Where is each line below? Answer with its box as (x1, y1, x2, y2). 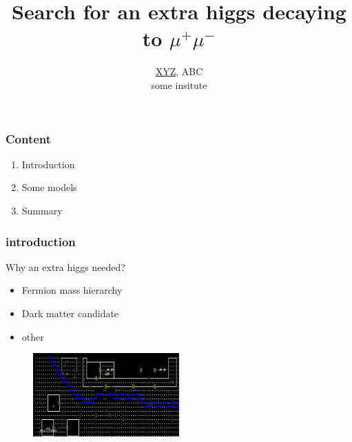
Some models (21, 180, 77, 194)
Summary (21, 203, 63, 217)
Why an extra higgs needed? (6, 259, 125, 274)
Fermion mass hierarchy (21, 283, 123, 297)
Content (6, 130, 52, 147)
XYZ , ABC (155, 64, 203, 79)
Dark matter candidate (21, 305, 119, 320)
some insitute (151, 77, 207, 92)
